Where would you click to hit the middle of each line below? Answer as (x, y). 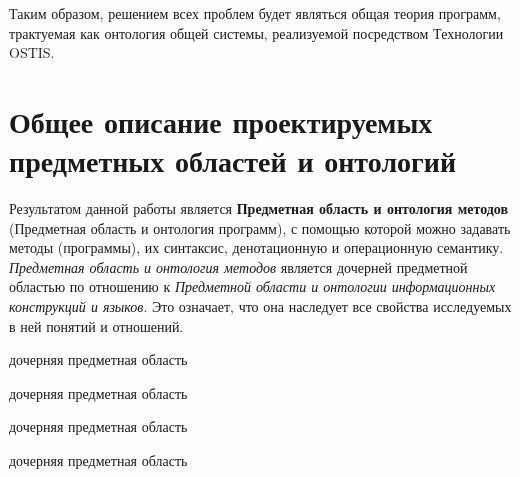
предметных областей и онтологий (233, 160)
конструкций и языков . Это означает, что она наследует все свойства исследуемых (260, 306)
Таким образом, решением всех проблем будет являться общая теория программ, (255, 13)
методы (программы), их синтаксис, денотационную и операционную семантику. (256, 247)
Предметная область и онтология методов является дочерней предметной (238, 266)
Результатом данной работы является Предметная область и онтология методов (259, 208)
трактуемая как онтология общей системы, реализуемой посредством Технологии (256, 32)
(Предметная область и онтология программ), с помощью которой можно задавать (260, 227)
